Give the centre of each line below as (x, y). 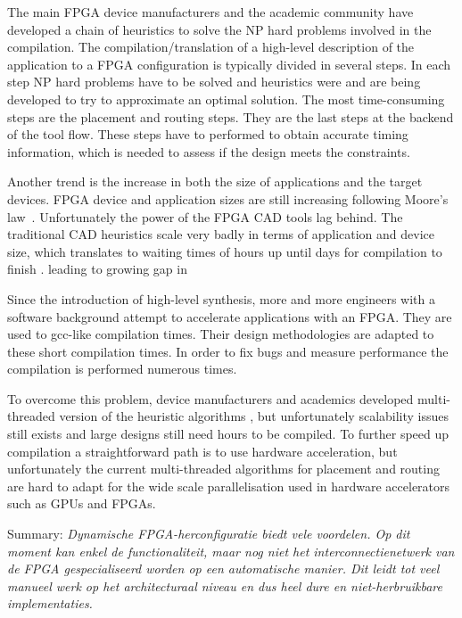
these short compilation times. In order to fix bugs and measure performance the (228, 351)
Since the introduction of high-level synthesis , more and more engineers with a (221, 298)
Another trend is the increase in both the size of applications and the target (215, 181)
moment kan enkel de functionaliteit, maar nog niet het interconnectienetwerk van (231, 551)
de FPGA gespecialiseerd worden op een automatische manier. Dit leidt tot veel (223, 569)
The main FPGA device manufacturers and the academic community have (210, 12)
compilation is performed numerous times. (122, 369)
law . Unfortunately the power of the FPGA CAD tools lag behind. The (205, 216)
